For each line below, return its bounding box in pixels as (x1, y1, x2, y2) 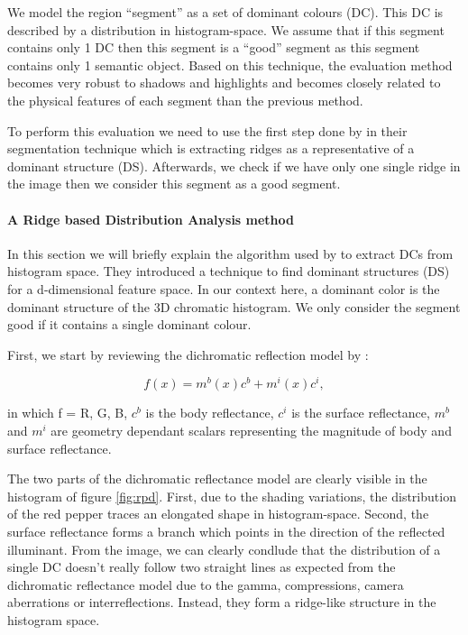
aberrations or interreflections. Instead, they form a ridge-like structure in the (7, 593, 436, 612)
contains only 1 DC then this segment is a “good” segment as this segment (7, 38, 420, 57)
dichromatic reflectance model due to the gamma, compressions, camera (7, 575, 404, 594)
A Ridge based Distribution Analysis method (7, 209, 295, 228)
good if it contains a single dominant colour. (7, 315, 252, 334)
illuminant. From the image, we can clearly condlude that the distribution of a (7, 539, 441, 558)
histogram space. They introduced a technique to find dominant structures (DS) (7, 262, 450, 281)
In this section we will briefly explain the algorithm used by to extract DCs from (7, 244, 454, 262)
